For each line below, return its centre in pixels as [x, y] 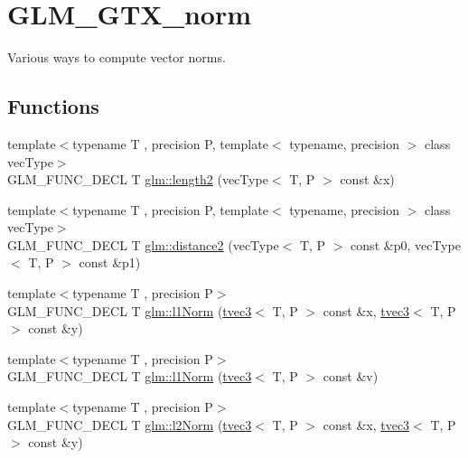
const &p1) [110, 262]
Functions [53, 106]
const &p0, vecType [406, 244]
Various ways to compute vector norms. [117, 57]
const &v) [351, 376]
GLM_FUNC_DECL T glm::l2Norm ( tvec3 [130, 424]
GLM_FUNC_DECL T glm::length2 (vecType [138, 179]
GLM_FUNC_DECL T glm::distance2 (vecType [143, 244]
